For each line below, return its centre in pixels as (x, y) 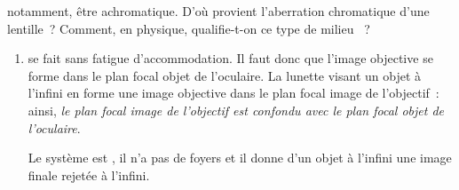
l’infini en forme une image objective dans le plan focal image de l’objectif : (233, 93)
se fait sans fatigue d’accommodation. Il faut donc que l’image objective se (230, 58)
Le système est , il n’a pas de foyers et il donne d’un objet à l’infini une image (240, 158)
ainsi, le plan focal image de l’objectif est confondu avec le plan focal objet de (236, 110)
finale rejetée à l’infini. (89, 174)
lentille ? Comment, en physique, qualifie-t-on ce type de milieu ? (189, 28)
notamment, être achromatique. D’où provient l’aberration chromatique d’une (218, 11)
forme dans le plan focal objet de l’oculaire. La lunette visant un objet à (225, 75)
